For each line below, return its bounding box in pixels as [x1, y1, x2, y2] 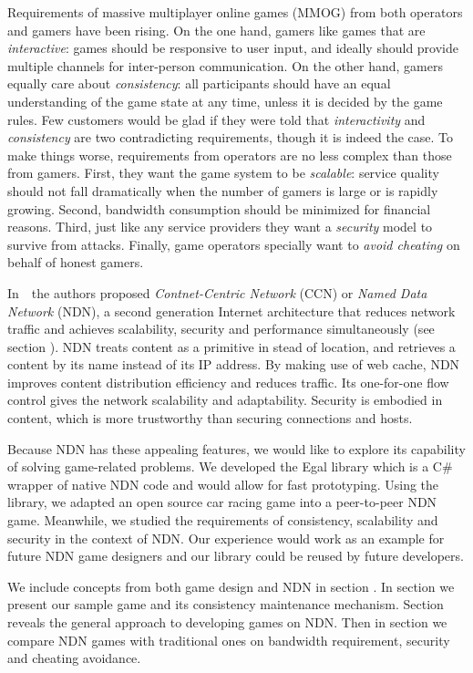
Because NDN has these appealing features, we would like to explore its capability [7, 439, 466, 458]
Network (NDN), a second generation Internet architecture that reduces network [7, 301, 456, 320]
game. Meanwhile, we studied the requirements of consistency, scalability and [7, 511, 438, 530]
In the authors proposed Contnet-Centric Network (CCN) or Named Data [7, 283, 427, 302]
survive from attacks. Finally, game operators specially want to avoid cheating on [7, 234, 460, 254]
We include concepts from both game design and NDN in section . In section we [7, 576, 455, 595]
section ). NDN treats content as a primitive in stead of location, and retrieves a [7, 336, 456, 356]
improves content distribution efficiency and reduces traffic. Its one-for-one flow [7, 372, 449, 391]
